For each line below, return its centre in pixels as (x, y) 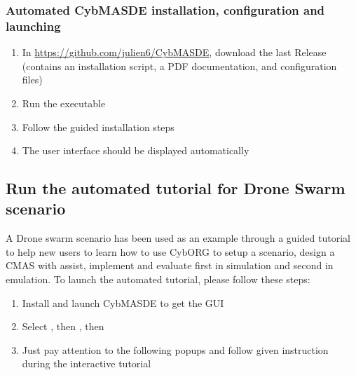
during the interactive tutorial (87, 363)
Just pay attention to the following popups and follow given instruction (175, 349)
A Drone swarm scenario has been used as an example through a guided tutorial (178, 238)
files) (32, 80)
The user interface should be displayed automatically (136, 150)
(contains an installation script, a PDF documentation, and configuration (179, 66)
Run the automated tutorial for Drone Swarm (176, 188)
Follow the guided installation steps (98, 127)
